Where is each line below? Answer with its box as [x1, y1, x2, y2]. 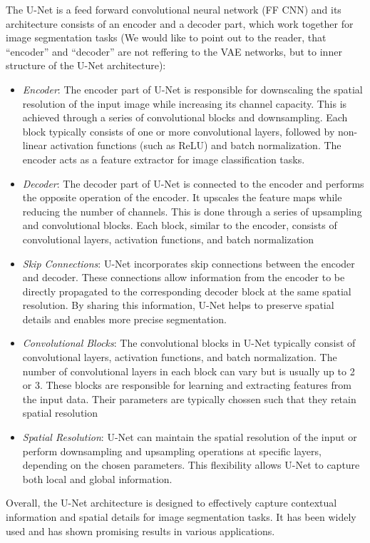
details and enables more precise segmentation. [22, 311, 227, 326]
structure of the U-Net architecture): [6, 58, 166, 73]
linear [22, 138, 48, 153]
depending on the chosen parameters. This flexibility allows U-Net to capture [22, 457, 360, 472]
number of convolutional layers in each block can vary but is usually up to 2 [22, 363, 355, 378]
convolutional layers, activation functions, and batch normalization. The [22, 350, 337, 365]
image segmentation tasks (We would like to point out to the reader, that [6, 30, 327, 45]
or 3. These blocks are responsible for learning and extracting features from [22, 377, 351, 392]
